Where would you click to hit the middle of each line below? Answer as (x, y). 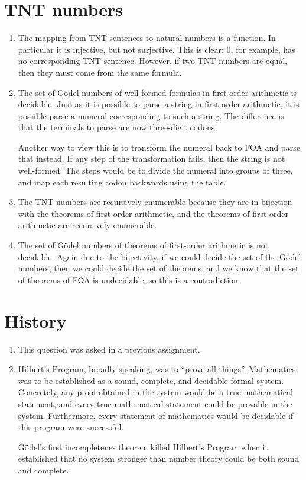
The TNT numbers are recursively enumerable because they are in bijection (155, 202)
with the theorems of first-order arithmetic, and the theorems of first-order (153, 213)
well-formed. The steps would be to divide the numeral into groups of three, (155, 170)
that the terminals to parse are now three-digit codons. (118, 127)
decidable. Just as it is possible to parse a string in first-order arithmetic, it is (159, 104)
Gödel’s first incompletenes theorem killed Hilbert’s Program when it (143, 447)
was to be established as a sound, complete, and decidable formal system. (151, 380)
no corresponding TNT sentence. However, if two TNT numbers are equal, (153, 61)
